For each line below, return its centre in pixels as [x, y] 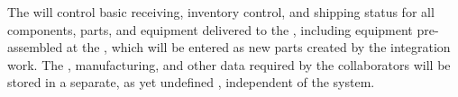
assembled [35, 47]
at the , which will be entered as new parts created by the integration [258, 47]
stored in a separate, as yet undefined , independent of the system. [191, 82]
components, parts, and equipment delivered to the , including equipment [210, 29]
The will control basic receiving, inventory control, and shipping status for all [221, 12]
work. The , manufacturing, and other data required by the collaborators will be [229, 64]
